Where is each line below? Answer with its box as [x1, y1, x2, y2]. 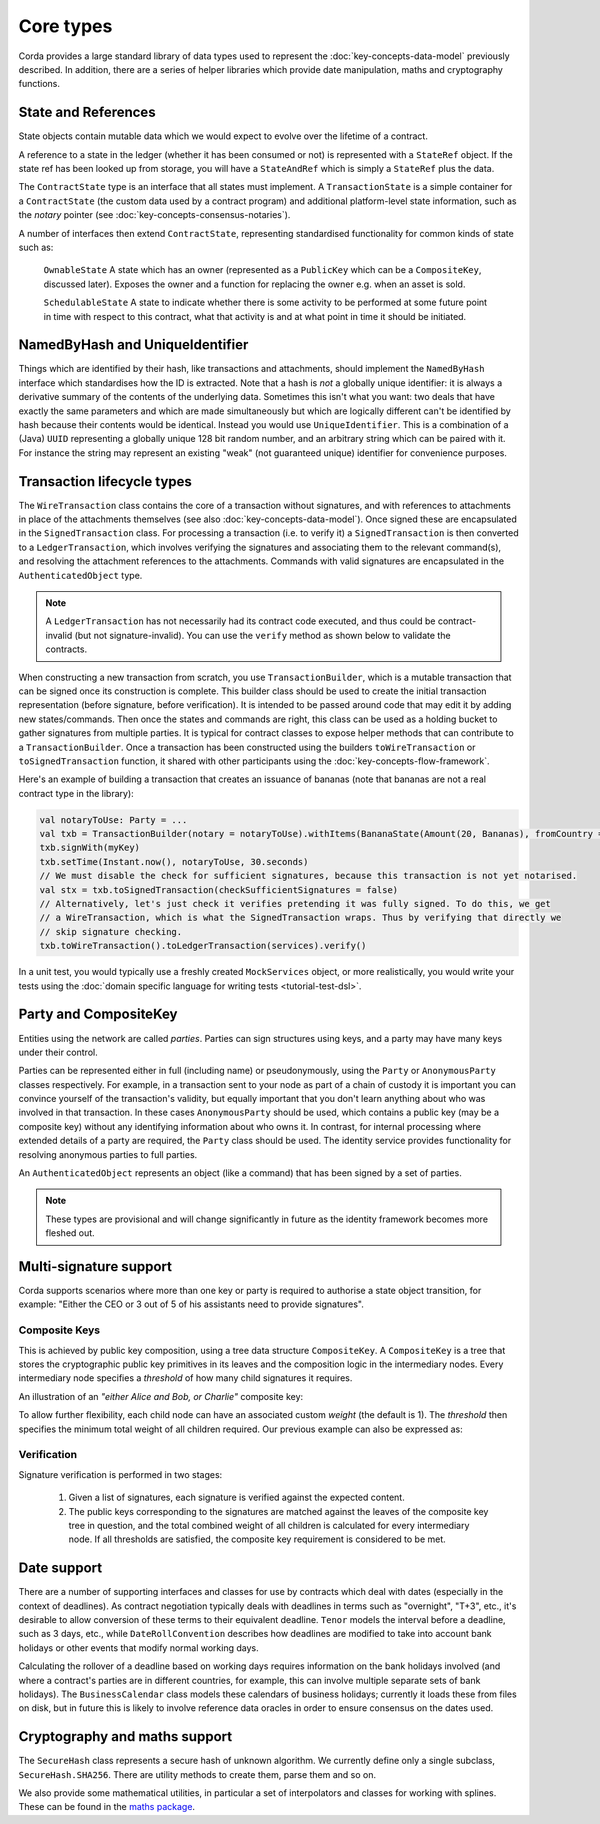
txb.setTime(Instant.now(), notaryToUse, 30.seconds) [39, 856, 309, 867]
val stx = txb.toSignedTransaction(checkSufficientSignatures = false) [39, 884, 399, 895]
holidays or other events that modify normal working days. [18, 1641, 259, 1654]
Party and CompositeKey [18, 1006, 178, 1023]
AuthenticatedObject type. [18, 569, 143, 581]
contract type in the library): [18, 787, 134, 799]
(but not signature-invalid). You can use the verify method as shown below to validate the [74, 629, 451, 641]
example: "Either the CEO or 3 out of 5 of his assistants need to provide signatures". [18, 1298, 365, 1310]
